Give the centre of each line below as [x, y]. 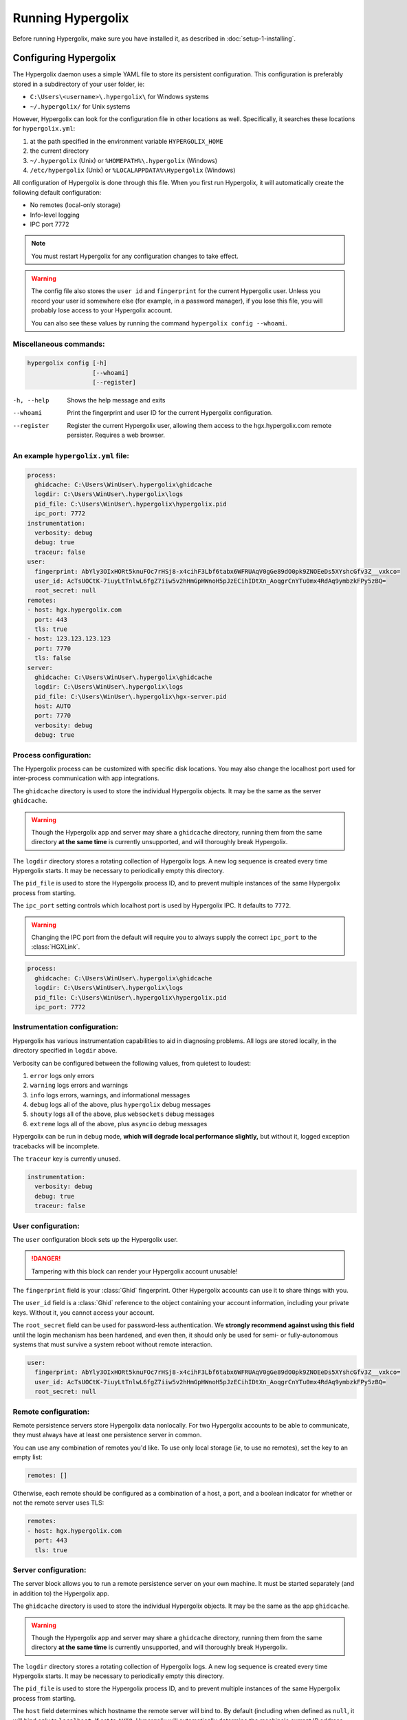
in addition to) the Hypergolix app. [61, 1593]
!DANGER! [46, 1258]
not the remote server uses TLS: [58, 1503]
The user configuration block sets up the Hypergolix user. [95, 1239]
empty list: [27, 1457]
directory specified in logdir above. [65, 1051]
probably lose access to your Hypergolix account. [102, 310]
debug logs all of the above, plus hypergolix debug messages [120, 1105]
